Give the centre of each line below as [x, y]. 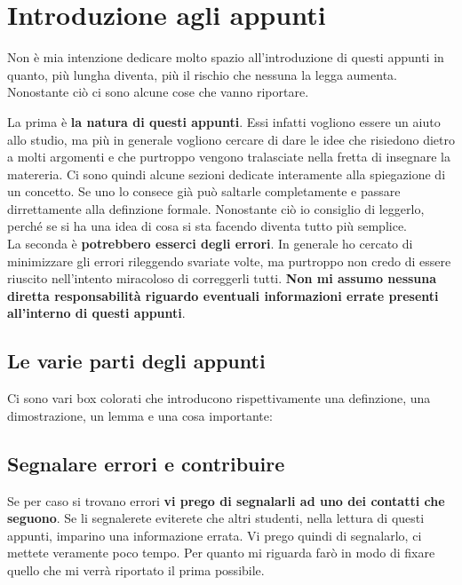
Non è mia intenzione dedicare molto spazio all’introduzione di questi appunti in [226, 57]
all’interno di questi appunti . [96, 313]
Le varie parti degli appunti [136, 361]
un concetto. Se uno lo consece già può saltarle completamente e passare [204, 191]
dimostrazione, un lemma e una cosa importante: [140, 415]
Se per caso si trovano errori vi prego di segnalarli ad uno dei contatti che [226, 500]
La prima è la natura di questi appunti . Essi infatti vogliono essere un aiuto [224, 121]
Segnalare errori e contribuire [146, 463]
